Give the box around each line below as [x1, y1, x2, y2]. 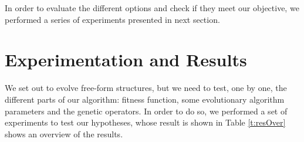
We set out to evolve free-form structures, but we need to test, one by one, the [5, 82, 287, 94]
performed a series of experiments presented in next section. [5, 13, 220, 25]
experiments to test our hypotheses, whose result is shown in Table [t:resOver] [5, 116, 286, 129]
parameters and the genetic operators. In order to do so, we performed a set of [5, 104, 288, 117]
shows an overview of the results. [5, 127, 123, 140]
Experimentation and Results [5, 48, 247, 72]
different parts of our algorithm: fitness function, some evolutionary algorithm [5, 93, 285, 105]
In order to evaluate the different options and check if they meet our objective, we [5, 2, 299, 13]
